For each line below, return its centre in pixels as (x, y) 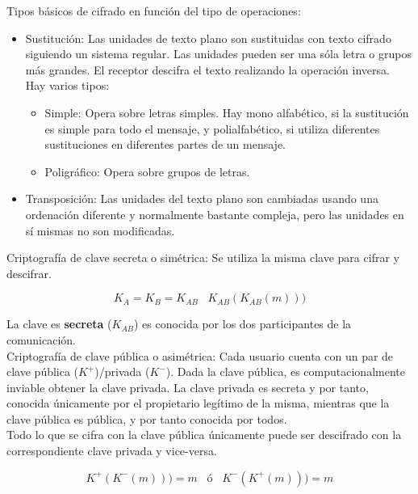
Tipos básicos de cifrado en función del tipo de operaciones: (154, 11)
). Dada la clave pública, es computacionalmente (285, 372)
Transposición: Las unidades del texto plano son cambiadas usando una (202, 198)
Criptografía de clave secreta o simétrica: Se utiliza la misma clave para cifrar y (203, 258)
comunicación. (41, 339)
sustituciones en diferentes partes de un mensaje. (165, 144)
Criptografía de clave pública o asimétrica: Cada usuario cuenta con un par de (200, 355)
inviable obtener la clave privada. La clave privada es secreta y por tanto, (188, 387)
